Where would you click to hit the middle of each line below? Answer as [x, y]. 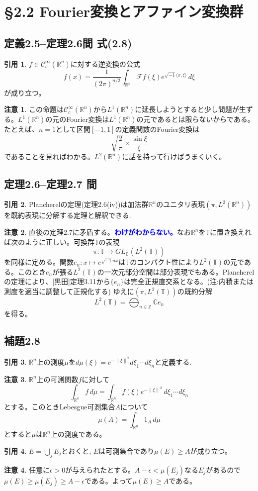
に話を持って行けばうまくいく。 [174, 156]
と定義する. [173, 361]
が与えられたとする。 [100, 469]
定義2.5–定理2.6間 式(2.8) [68, 43]
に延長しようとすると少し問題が [187, 109]
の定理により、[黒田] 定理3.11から [57, 281]
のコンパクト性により [165, 262]
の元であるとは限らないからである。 [195, 119]
